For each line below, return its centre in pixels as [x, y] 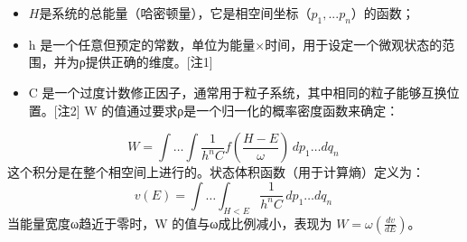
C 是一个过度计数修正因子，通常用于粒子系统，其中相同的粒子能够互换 [238, 92]
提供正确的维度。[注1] [149, 62]
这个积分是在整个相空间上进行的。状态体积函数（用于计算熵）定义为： [216, 172]
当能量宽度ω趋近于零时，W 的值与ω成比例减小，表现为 [170, 223]
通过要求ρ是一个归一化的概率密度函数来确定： [263, 110]
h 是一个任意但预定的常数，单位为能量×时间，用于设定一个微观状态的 [235, 44]
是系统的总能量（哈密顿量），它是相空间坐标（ [175, 13]
